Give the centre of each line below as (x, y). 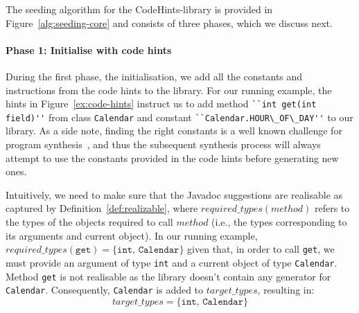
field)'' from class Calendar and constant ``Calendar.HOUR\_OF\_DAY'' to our (179, 117)
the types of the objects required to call (89, 222)
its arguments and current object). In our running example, (132, 235)
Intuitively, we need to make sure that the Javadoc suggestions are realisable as (174, 194)
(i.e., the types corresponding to (279, 222)
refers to (332, 208)
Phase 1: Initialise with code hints (89, 50)
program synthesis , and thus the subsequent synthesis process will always (163, 144)
